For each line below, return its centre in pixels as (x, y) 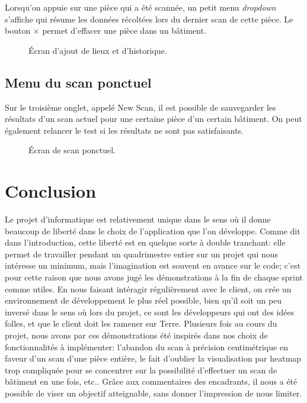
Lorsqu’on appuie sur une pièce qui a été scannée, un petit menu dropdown (140, 7)
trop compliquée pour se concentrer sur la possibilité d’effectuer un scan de (141, 370)
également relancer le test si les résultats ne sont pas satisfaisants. (124, 130)
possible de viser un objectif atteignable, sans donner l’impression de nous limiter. (153, 393)
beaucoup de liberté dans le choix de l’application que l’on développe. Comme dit (153, 230)
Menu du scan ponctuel (78, 82)
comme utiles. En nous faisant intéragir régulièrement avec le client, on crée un (148, 288)
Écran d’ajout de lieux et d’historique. (98, 50)
